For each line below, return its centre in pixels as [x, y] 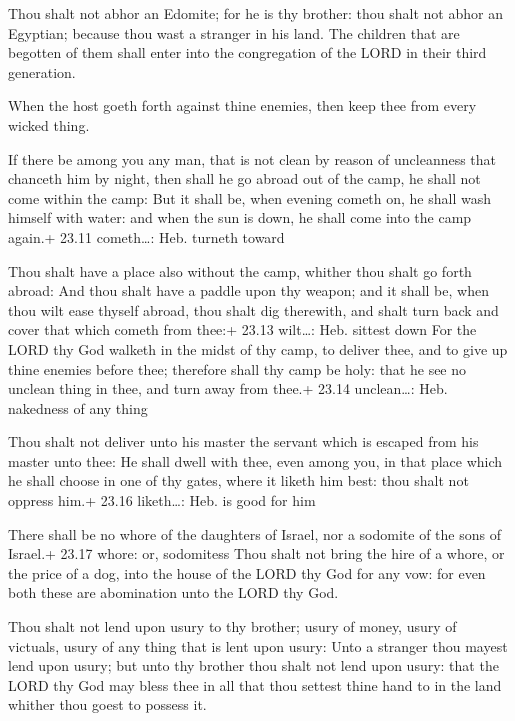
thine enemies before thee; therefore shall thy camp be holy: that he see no [237, 368]
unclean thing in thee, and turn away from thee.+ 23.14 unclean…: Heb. [228, 388]
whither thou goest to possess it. [107, 704]
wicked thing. [49, 124]
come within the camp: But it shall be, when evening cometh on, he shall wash [249, 197]
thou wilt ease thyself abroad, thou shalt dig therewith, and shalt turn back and [253, 309]
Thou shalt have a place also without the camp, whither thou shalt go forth [240, 270]
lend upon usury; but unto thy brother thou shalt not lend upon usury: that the [253, 665]
